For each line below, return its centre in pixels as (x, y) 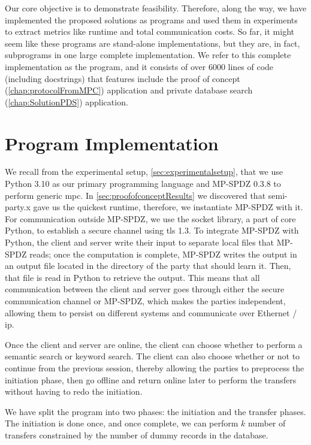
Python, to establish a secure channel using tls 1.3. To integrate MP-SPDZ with (152, 230)
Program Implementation (112, 143)
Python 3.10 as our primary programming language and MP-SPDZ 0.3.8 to (143, 184)
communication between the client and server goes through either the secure (145, 289)
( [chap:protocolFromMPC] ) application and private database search (129, 90)
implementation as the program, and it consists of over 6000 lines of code (139, 66)
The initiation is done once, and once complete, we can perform (122, 423)
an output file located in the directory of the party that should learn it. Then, (148, 266)
